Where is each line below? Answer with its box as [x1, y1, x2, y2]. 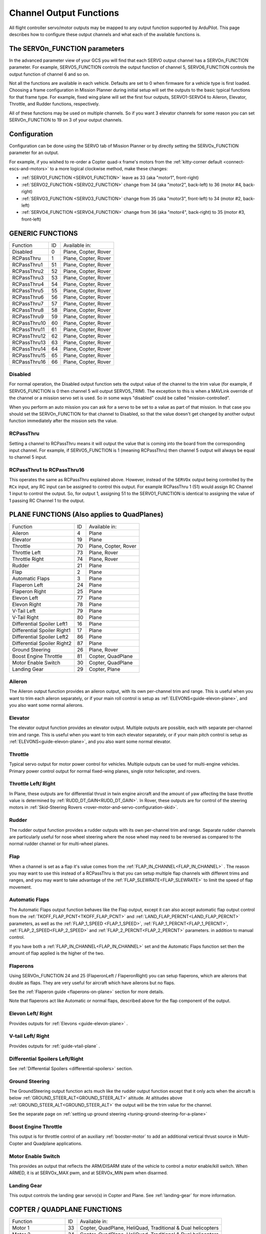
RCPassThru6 [12, 294, 44, 301]
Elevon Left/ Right [9, 1010, 53, 1017]
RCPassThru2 [12, 268, 44, 274]
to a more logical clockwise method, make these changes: [50, 166, 168, 172]
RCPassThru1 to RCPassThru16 [9, 466, 85, 473]
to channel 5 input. [9, 454, 47, 460]
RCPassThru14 [12, 346, 46, 352]
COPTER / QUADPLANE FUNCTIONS [9, 1205, 123, 1214]
